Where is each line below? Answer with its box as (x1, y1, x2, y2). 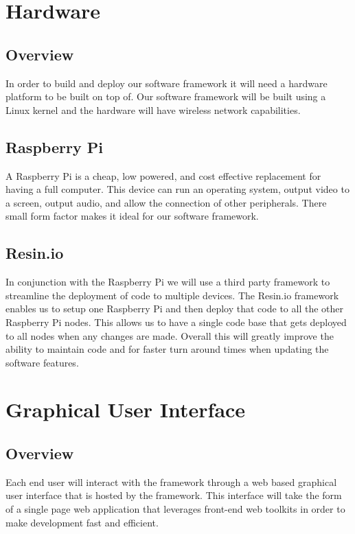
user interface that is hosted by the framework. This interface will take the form (5, 488, 342, 502)
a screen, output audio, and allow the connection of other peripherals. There (5, 195, 327, 209)
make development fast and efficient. (5, 515, 159, 529)
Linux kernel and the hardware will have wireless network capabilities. (5, 102, 301, 117)
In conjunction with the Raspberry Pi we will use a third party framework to (5, 275, 330, 289)
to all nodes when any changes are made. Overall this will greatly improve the (5, 328, 334, 343)
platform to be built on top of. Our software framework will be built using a (5, 89, 326, 104)
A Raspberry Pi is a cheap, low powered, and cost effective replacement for (5, 168, 321, 183)
